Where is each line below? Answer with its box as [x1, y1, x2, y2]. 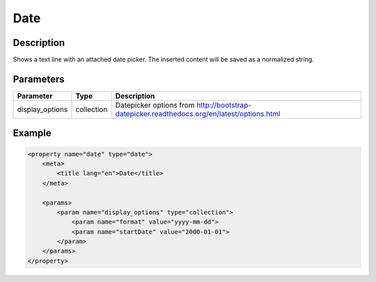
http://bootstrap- [196, 100, 252, 110]
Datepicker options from [115, 100, 195, 110]
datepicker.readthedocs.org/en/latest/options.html [115, 108, 281, 118]
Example [13, 127, 52, 139]
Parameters [13, 73, 65, 85]
